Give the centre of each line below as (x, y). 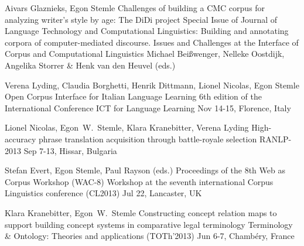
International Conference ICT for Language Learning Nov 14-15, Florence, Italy (148, 107)
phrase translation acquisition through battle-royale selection (148, 139)
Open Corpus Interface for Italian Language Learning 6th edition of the (133, 96)
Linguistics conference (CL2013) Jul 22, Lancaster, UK (103, 193)
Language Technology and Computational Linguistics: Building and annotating (147, 31)
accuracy (21, 139)
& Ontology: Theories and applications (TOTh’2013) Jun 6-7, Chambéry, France (150, 236)
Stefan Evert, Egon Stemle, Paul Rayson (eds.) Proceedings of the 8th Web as (145, 170)
